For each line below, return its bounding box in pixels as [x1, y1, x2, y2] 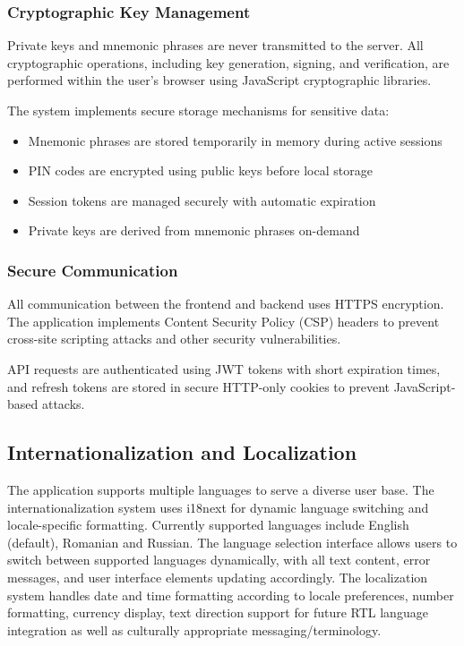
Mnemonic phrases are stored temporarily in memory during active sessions [28, 131, 443, 149]
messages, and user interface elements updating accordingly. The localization [7, 567, 428, 586]
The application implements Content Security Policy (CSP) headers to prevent [7, 311, 440, 330]
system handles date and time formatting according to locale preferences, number [7, 585, 454, 604]
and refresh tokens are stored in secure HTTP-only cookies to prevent [7, 377, 390, 395]
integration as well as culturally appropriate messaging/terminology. [7, 620, 382, 639]
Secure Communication [7, 259, 178, 281]
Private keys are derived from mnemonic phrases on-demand [28, 221, 360, 240]
